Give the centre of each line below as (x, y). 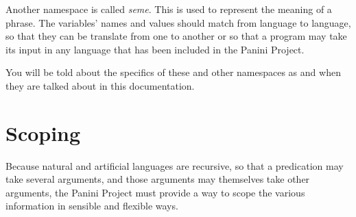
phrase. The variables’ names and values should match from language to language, (178, 22)
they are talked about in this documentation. (100, 85)
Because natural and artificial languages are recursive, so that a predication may (175, 165)
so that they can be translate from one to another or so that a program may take (176, 36)
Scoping (43, 132)
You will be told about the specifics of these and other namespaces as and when (173, 72)
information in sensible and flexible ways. (92, 206)
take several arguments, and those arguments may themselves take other (158, 179)
